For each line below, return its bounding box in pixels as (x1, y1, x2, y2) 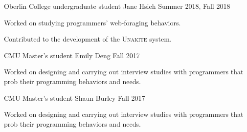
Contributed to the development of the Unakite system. (4, 34, 172, 44)
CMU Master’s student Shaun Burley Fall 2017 (4, 92, 145, 103)
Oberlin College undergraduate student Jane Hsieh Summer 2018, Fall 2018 (4, 1, 230, 11)
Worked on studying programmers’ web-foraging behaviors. (4, 17, 181, 27)
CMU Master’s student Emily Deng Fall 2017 (4, 50, 140, 60)
